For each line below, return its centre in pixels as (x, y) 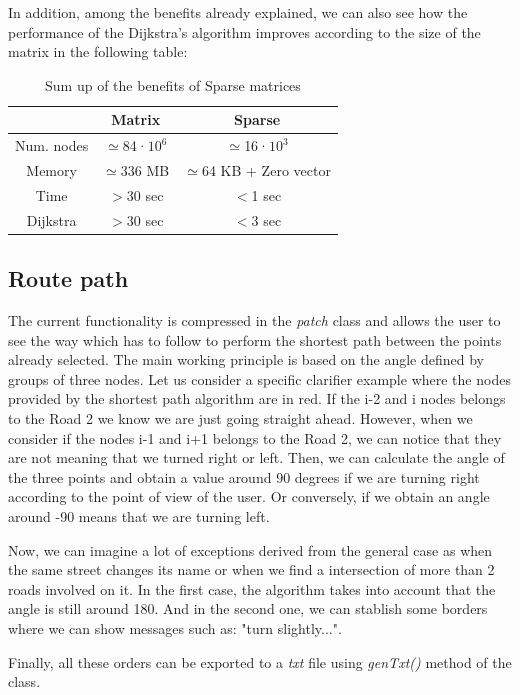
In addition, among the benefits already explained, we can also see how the (238, 12)
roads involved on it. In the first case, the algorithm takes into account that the (252, 588)
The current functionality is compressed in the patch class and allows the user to (254, 320)
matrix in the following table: (98, 51)
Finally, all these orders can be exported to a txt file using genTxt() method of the (260, 661)
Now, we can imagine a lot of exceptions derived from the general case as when (250, 549)
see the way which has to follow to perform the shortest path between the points (255, 339)
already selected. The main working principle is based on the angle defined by (246, 359)
